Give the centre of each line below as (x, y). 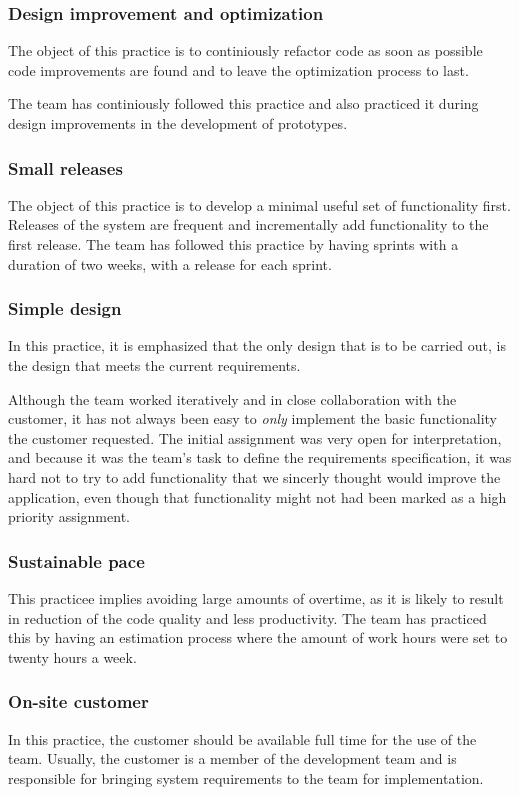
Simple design (65, 308)
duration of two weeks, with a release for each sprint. (170, 263)
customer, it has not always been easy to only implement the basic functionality (252, 418)
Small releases (65, 167)
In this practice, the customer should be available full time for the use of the (242, 738)
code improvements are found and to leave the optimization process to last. (238, 69)
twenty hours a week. (72, 656)
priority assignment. (69, 516)
